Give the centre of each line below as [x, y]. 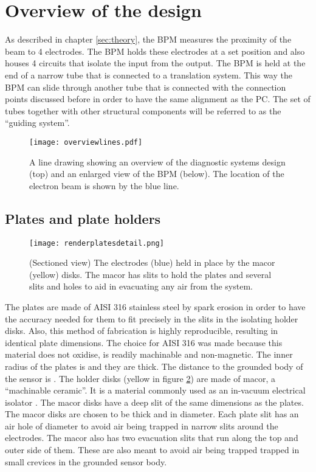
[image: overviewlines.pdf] [86, 142]
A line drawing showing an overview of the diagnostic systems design [157, 161]
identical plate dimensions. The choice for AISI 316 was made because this [144, 342]
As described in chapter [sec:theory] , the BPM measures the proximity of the [148, 39]
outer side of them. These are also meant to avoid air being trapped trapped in [152, 450]
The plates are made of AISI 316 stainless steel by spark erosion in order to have [155, 306]
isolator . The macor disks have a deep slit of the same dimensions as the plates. [154, 402]
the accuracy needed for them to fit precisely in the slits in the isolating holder [152, 318]
